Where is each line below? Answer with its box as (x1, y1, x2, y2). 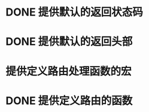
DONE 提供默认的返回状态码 (5, 5, 143, 19)
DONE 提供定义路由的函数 (5, 94, 133, 107)
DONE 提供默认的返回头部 (5, 35, 133, 48)
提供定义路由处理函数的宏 (5, 64, 132, 78)
